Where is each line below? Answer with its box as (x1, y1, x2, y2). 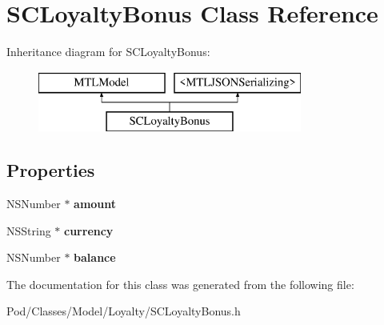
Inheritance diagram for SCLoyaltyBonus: (6, 43, 210, 60)
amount (74, 195, 117, 212)
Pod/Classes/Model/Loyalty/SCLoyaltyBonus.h (6, 303, 241, 319)
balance (74, 249, 116, 266)
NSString (6, 222, 51, 239)
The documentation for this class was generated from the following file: (6, 275, 354, 292)
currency (64, 222, 114, 239)
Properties (6, 158, 95, 183)
